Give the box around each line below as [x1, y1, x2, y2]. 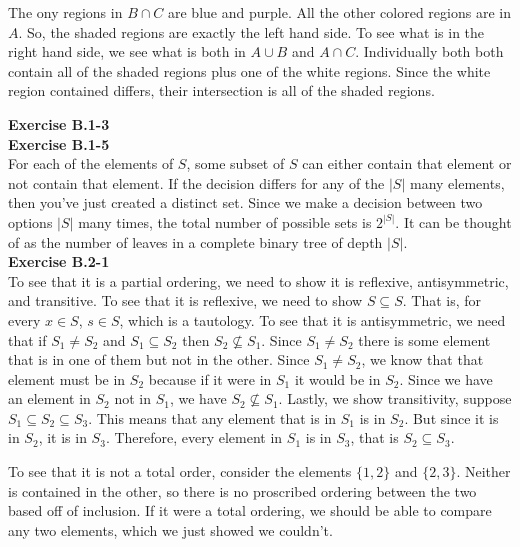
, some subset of [186, 153, 285, 174]
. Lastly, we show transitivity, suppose [278, 388, 512, 409]
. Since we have [399, 368, 493, 389]
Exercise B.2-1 [8, 251, 110, 272]
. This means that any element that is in [88, 407, 337, 428]
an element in [8, 388, 91, 409]
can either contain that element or [302, 153, 512, 174]
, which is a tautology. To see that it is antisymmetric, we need [119, 309, 506, 330]
